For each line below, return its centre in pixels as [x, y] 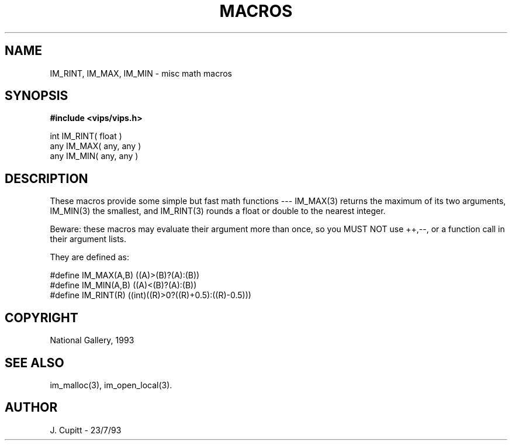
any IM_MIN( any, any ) [94, 156]
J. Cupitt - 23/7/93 [86, 430]
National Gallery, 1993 [92, 340]
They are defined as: [89, 257]
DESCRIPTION [46, 178]
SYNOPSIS [37, 96]
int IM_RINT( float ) [86, 136]
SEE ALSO [34, 363]
